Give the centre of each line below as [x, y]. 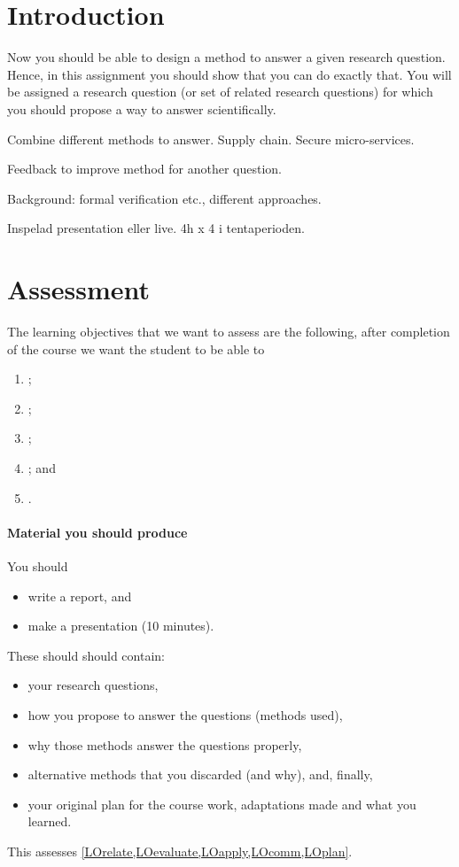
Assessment [79, 289]
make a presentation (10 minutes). [121, 626]
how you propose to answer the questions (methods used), [185, 714]
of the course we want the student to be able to [136, 348]
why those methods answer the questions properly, [165, 744]
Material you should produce [97, 532]
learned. [50, 821]
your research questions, [93, 685]
